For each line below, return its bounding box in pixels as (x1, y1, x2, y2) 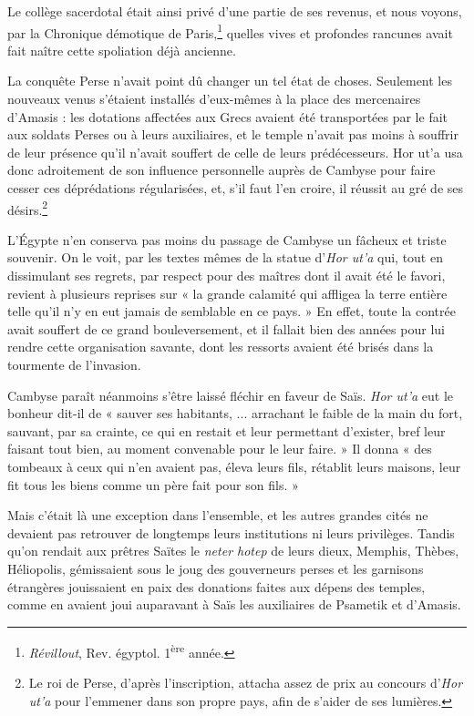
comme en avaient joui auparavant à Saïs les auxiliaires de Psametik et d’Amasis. (7, 595, 461, 614)
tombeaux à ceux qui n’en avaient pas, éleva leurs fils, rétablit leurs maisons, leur (7, 456, 461, 476)
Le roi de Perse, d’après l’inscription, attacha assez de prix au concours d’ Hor (28, 672, 463, 691)
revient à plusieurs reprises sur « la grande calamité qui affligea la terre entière (7, 283, 448, 302)
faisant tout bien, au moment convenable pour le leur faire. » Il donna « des (7, 439, 432, 458)
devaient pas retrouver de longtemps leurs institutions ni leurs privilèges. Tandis (7, 523, 455, 542)
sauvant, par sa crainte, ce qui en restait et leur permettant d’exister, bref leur (7, 421, 446, 440)
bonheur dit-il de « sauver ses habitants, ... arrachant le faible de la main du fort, (7, 404, 463, 423)
